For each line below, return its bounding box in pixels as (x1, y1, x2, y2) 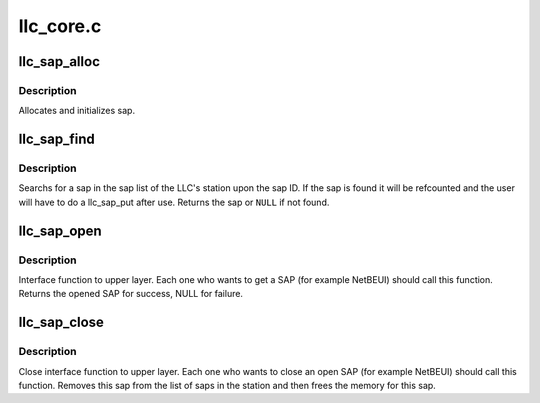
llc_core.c (18, 15, 102, 37)
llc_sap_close (18, 314, 105, 331)
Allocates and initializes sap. (18, 105, 135, 117)
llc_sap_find (18, 131, 95, 148)
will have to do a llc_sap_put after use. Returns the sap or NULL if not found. (18, 196, 330, 208)
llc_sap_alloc (18, 53, 100, 70)
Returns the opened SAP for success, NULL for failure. (18, 288, 244, 300)
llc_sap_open (18, 222, 102, 239)
